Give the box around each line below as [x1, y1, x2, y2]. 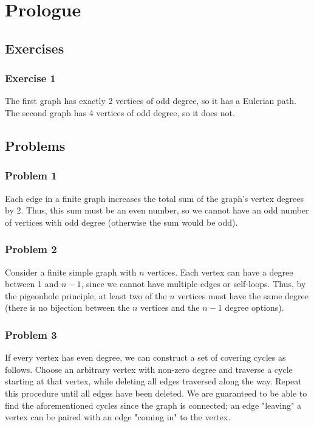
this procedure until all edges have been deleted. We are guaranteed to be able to [5, 386, 307, 399]
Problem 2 [5, 241, 57, 257]
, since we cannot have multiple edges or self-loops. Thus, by [81, 277, 306, 290]
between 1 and [5, 277, 59, 290]
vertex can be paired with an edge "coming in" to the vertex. [5, 411, 231, 423]
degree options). [225, 301, 284, 314]
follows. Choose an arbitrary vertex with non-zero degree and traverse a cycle [5, 363, 293, 375]
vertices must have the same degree [177, 289, 309, 302]
